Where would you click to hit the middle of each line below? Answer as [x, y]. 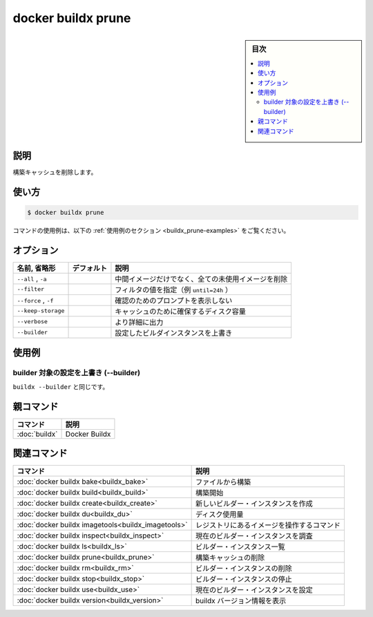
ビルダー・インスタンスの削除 [244, 569]
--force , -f [35, 300]
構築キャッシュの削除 [230, 558]
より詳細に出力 [139, 322]
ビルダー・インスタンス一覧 [240, 547]
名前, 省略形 [36, 268]
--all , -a [32, 278]
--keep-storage [41, 311]
